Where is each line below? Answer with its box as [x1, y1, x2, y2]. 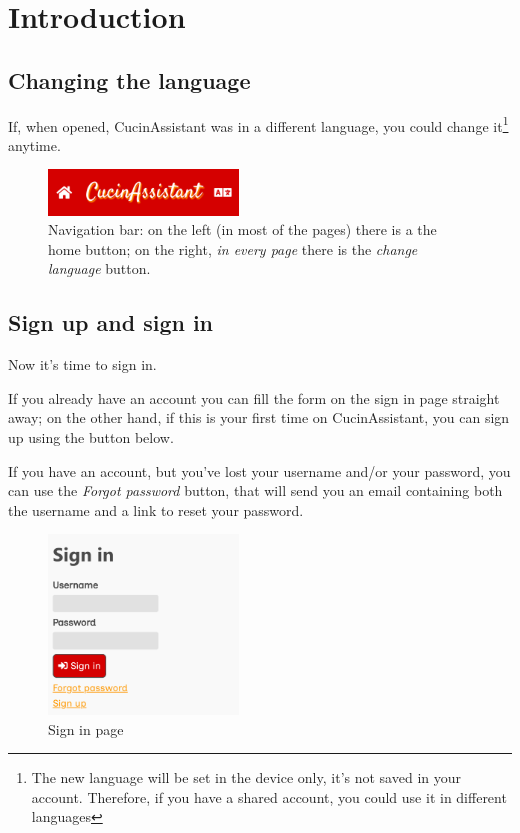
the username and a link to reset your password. [8, 499, 304, 520]
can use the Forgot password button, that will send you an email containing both [8, 480, 503, 501]
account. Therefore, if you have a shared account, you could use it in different [31, 786, 507, 807]
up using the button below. [8, 426, 174, 447]
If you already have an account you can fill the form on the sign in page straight [8, 387, 500, 408]
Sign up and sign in [8, 307, 214, 338]
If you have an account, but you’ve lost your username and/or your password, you [8, 460, 511, 481]
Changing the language [8, 64, 251, 95]
